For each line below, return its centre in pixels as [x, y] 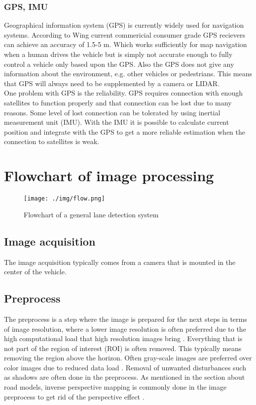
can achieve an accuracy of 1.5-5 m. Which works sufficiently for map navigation [126, 44]
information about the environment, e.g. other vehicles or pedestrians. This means [128, 74]
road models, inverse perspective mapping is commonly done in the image [115, 387]
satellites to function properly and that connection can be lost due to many [118, 102]
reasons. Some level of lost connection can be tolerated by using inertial [112, 112]
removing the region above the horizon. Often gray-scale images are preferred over [128, 358]
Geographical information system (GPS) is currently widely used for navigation [124, 25]
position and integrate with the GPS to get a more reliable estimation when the [125, 131]
